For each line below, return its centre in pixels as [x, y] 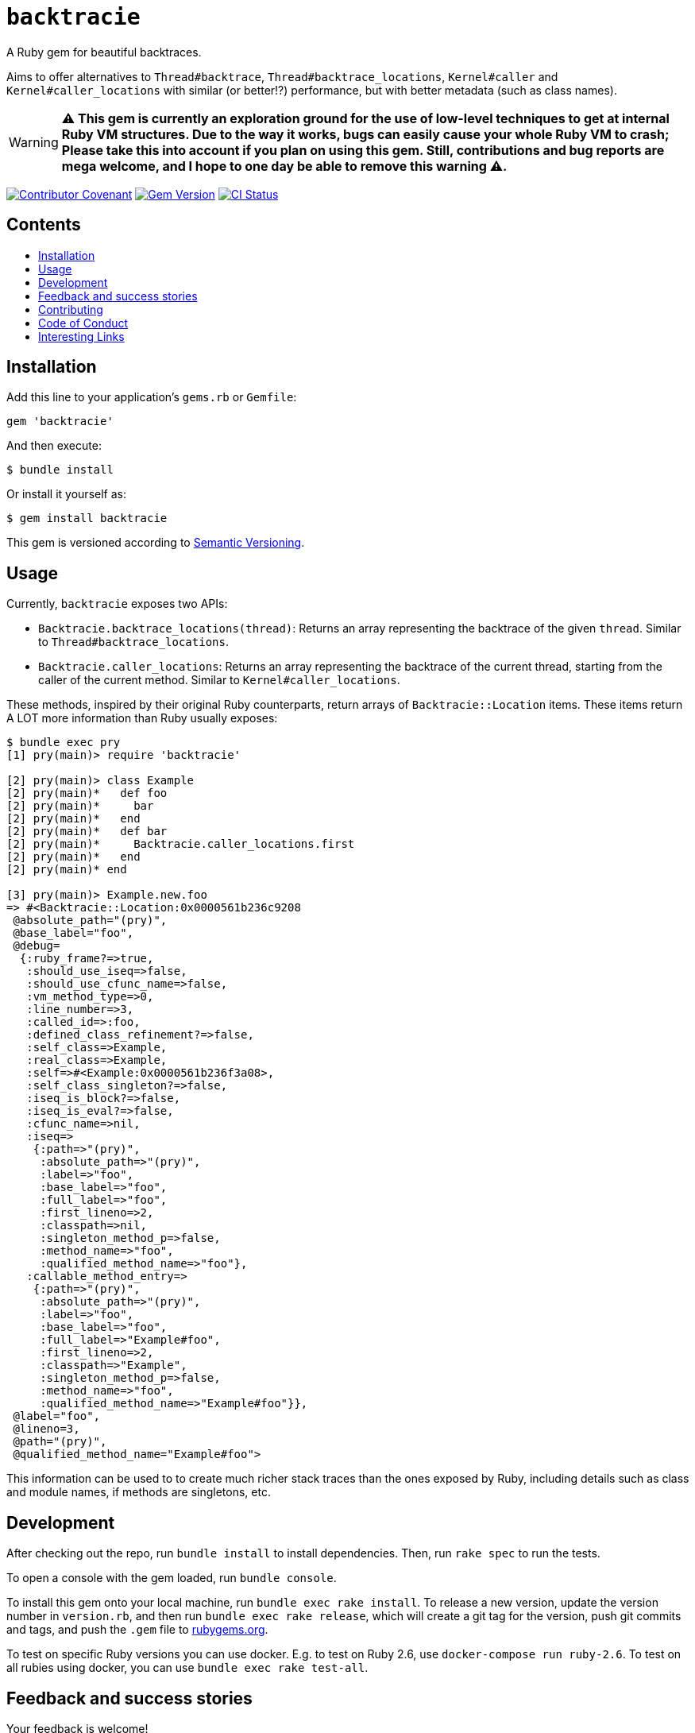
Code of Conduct [83, 323]
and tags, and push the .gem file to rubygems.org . [137, 1630]
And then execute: [54, 446]
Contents [44, 225]
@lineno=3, [46, 1429]
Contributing [71, 309]
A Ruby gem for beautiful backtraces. [104, 52]
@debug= [37, 946]
